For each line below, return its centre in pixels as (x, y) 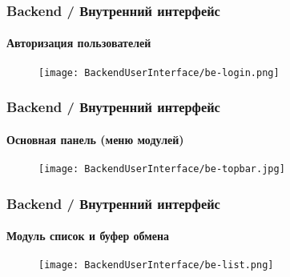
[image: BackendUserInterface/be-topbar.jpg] (162, 169)
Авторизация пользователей (79, 43)
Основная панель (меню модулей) (95, 139)
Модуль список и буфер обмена (88, 236)
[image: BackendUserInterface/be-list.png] (156, 265)
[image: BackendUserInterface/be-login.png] (159, 72)
